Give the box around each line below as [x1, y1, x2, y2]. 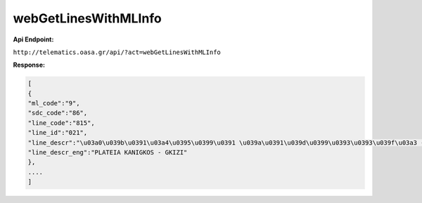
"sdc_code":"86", [27, 109, 88, 117]
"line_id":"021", [27, 129, 88, 137]
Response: [13, 60, 46, 70]
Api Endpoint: [13, 35, 54, 44]
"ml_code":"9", [27, 99, 80, 107]
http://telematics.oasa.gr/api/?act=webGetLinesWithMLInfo [13, 48, 222, 56]
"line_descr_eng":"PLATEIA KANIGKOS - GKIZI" [27, 148, 188, 157]
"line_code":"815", [27, 119, 95, 126]
